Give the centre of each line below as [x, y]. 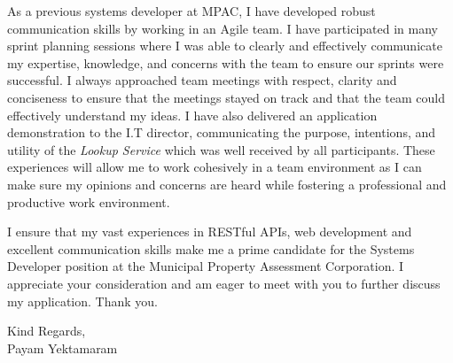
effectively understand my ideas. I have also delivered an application [192, 115]
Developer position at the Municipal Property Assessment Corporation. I [206, 266]
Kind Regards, [47, 331]
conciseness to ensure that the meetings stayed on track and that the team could [226, 97]
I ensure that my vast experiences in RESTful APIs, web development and [210, 232]
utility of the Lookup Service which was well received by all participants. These [221, 149]
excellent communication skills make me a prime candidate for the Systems [211, 248]
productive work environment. [89, 201]
